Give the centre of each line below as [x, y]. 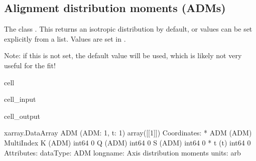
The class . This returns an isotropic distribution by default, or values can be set [128, 29]
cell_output [22, 116]
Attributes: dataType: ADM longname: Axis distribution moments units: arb [122, 152]
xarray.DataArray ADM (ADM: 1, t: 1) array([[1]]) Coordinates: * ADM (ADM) [128, 133]
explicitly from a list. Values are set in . [65, 38]
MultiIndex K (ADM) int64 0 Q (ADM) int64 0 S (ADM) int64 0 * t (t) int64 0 [127, 142]
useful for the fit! [30, 65]
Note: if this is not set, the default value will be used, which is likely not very [123, 55]
